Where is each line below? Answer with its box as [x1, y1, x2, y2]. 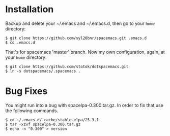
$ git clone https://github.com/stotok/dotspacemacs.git [5, 64, 129, 69]
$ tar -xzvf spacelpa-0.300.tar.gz [5, 122, 81, 127]
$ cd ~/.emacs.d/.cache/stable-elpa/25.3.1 [5, 117, 99, 122]
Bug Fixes [5, 85, 48, 97]
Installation [5, 4, 54, 15]
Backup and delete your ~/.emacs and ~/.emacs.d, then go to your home [5, 20, 155, 26]
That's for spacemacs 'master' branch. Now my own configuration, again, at [5, 49, 165, 55]
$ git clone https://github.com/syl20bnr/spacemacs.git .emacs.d [5, 36, 147, 41]
